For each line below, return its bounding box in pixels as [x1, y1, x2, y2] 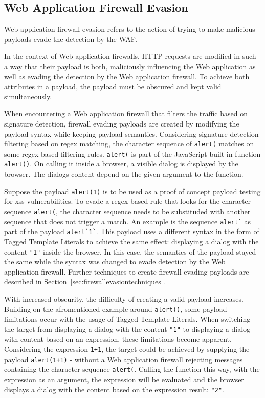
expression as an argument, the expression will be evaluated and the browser [4, 374, 244, 385]
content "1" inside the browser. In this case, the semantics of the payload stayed [4, 246, 256, 257]
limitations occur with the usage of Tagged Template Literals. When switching [4, 313, 251, 324]
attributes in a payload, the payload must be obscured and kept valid [4, 81, 222, 92]
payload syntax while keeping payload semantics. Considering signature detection [4, 128, 259, 139]
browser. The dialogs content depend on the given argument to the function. [4, 169, 244, 179]
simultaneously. [4, 91, 52, 101]
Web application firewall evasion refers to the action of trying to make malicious [4, 24, 255, 34]
